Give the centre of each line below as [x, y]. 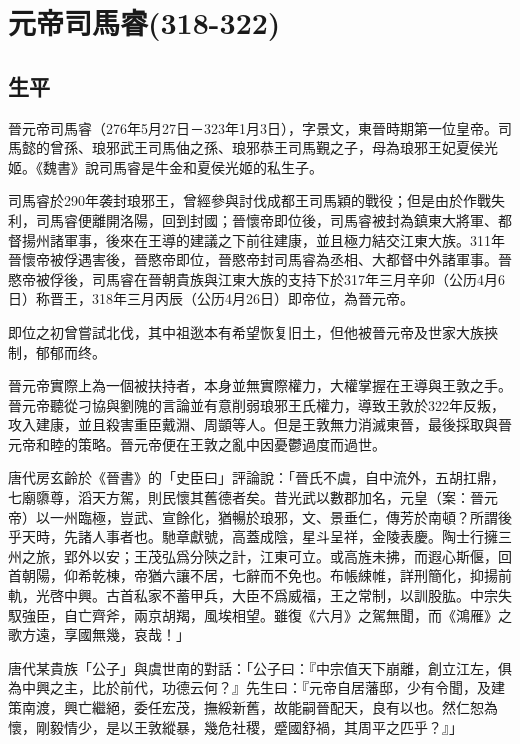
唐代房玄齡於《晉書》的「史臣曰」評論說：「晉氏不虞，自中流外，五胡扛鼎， [256, 477]
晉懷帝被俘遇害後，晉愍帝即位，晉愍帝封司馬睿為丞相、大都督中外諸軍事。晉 [260, 259]
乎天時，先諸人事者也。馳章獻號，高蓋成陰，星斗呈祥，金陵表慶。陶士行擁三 [260, 536]
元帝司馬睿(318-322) [144, 22]
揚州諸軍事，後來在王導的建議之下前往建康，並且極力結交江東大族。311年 [263, 239]
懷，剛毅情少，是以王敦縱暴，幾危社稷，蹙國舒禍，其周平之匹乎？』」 [235, 726]
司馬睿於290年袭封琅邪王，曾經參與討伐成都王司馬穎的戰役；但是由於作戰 [249, 200]
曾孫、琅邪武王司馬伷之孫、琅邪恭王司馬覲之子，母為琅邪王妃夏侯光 [273, 147]
